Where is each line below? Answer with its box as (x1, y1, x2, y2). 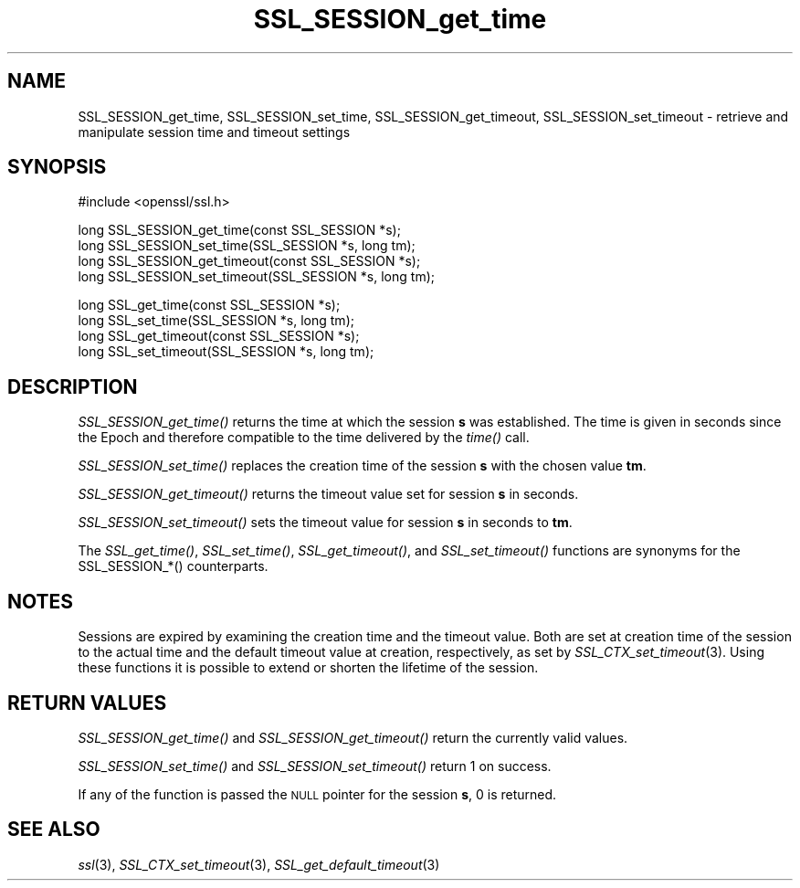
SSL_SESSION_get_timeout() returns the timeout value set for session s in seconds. (78, 486, 579, 502)
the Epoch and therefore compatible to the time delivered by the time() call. (78, 429, 530, 446)
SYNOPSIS (7, 155, 107, 179)
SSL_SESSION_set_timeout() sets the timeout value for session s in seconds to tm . (78, 514, 573, 531)
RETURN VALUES (7, 691, 167, 714)
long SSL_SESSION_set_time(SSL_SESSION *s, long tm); (78, 238, 416, 254)
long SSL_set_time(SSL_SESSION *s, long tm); (78, 312, 354, 329)
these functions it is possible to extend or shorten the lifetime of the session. (78, 660, 539, 676)
